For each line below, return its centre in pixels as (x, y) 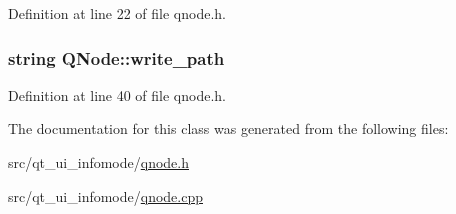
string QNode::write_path (116, 57)
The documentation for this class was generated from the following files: (228, 128)
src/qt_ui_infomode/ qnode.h (98, 162)
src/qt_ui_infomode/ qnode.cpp (105, 195)
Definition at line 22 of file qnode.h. (117, 13)
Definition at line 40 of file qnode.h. (117, 94)
